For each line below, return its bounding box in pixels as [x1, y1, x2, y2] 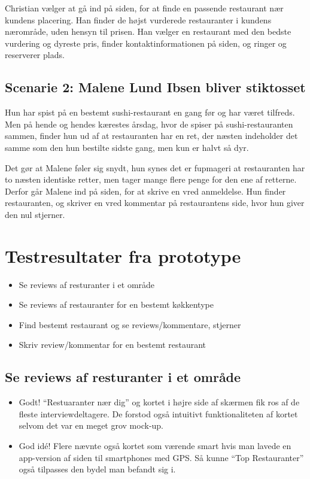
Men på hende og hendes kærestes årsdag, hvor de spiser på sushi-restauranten [5, 117, 293, 130]
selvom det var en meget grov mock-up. [19, 419, 164, 432]
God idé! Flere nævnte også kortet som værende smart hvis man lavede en [19, 439, 291, 451]
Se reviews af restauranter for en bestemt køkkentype [19, 298, 214, 311]
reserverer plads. [5, 48, 65, 61]
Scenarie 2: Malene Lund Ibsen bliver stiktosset [5, 78, 306, 96]
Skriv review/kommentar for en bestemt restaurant [19, 338, 206, 351]
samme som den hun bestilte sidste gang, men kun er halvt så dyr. [5, 141, 249, 153]
